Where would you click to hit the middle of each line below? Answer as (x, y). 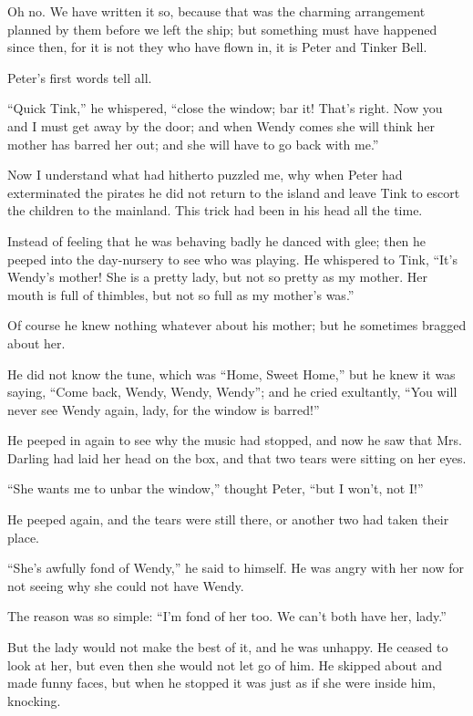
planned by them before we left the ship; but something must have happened (222, 29)
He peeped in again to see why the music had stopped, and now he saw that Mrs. (235, 440)
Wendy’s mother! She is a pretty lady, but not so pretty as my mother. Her (217, 277)
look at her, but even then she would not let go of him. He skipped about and (225, 664)
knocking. (34, 700)
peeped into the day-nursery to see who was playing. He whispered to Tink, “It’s (232, 259)
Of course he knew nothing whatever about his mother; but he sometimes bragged (237, 325)
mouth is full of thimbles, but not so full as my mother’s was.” (181, 294)
